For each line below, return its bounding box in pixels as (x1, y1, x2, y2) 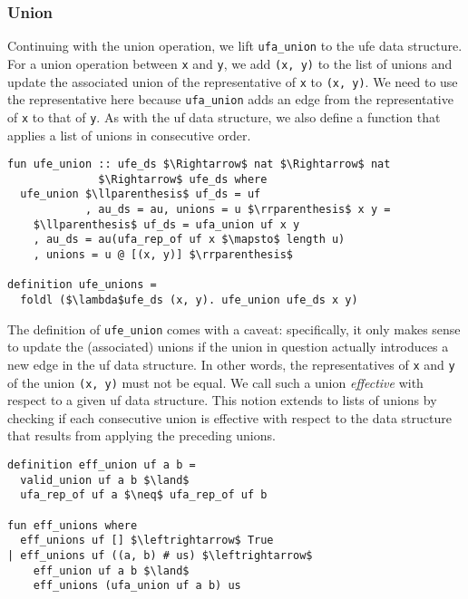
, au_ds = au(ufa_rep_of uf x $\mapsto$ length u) (33, 233, 346, 246)
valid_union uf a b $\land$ (20, 473, 190, 487)
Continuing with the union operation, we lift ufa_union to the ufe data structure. (7, 36, 463, 55)
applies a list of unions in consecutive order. (7, 125, 251, 144)
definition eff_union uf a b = (7, 459, 196, 471)
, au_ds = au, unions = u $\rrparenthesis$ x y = (84, 203, 391, 217)
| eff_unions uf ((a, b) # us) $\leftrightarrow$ (7, 548, 313, 562)
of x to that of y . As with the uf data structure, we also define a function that (7, 107, 441, 126)
